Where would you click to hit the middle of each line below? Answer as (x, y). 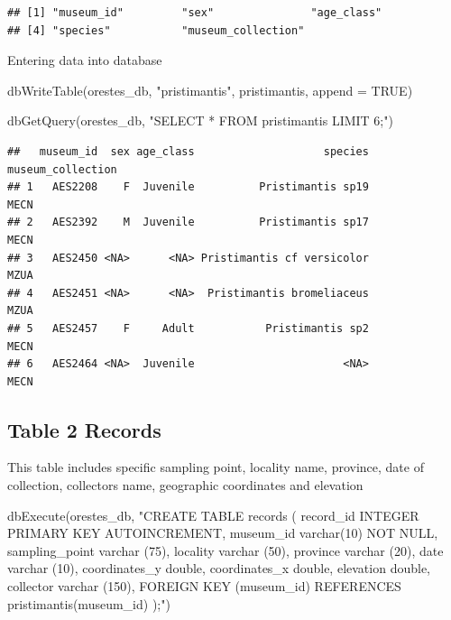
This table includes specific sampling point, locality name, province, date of (216, 467)
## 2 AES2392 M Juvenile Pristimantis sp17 (188, 222)
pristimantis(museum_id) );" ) (89, 603)
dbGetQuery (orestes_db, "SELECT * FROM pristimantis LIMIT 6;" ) (200, 120)
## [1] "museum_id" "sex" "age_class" (195, 13)
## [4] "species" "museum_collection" (156, 30)
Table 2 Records (84, 429)
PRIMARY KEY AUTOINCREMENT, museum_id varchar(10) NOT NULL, (223, 533)
